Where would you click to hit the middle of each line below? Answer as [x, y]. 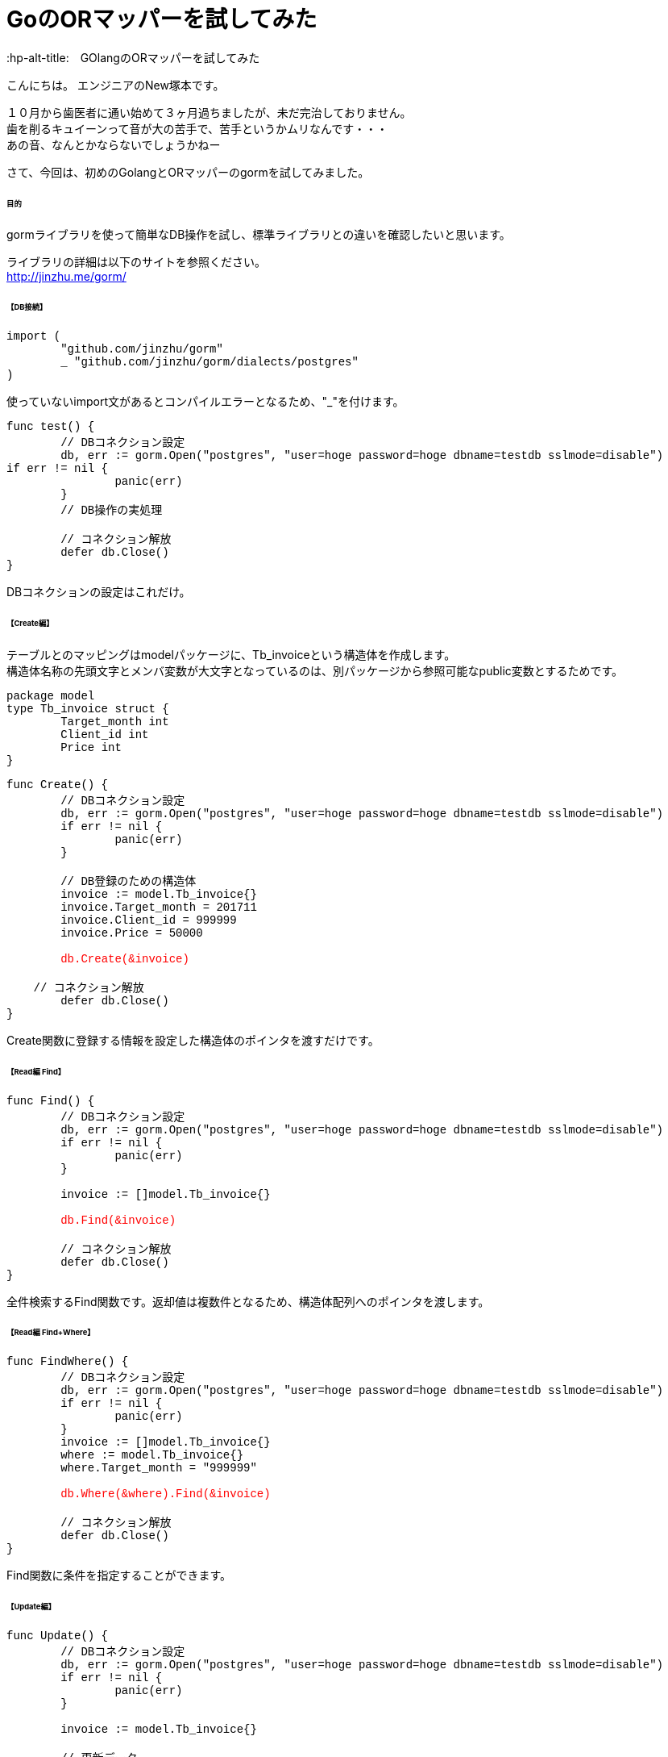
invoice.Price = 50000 [132, 933]
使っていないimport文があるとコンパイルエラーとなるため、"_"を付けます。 [205, 402]
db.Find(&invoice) [118, 1220]
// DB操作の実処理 [112, 511]
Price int [91, 747]
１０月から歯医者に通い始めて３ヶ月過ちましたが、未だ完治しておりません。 [209, 112]
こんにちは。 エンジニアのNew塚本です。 [116, 85]
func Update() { [58, 1636]
